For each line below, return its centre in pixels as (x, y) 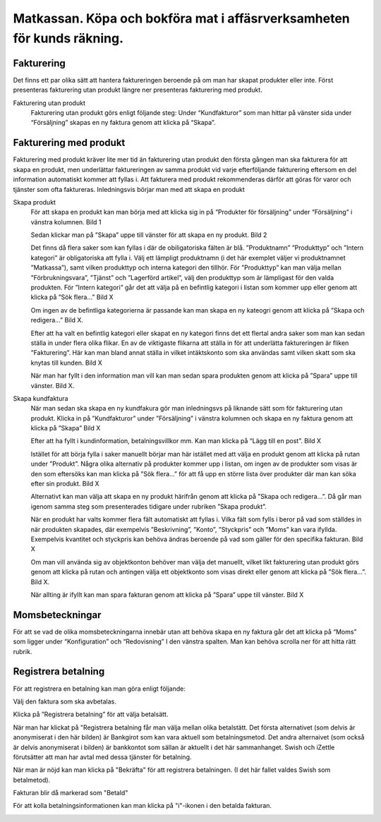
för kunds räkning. (68, 38)
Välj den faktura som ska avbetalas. (65, 701)
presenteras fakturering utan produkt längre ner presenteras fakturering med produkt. (138, 90)
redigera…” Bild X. (57, 320)
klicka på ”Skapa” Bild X (66, 428)
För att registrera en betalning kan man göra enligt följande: (99, 689)
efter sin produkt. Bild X (65, 484)
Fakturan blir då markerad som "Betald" (71, 793)
